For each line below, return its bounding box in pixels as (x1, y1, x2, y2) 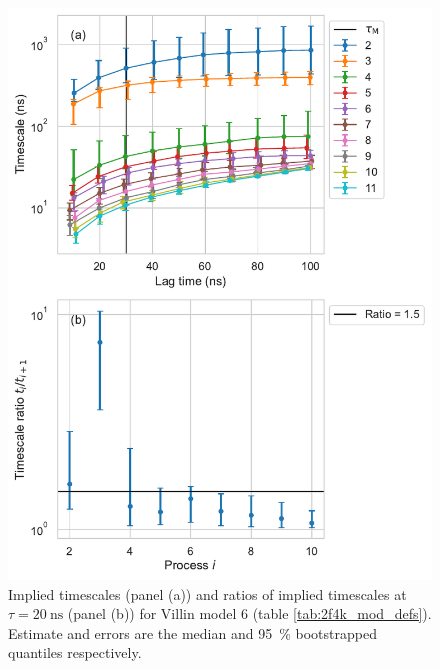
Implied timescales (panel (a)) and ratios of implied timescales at (8, 583, 407, 604)
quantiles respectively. (8, 642, 142, 663)
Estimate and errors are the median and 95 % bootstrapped (8, 622, 377, 643)
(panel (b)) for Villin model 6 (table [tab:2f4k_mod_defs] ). (67, 603, 432, 624)
